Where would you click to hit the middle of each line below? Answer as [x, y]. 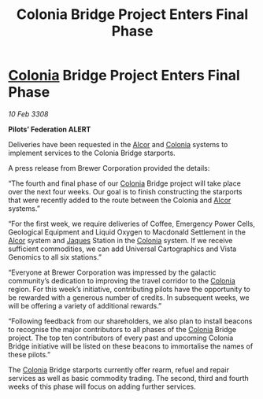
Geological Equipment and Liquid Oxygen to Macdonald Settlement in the [127, 232]
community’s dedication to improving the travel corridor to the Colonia [122, 280]
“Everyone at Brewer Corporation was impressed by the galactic [112, 272]
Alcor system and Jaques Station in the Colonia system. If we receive [120, 240]
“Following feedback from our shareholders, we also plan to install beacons [130, 321]
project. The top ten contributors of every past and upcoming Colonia [121, 338]
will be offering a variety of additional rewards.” [85, 305]
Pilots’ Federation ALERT [50, 129]
